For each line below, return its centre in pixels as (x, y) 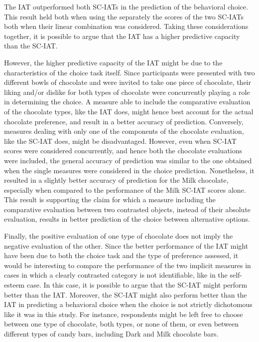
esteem (14, 285)
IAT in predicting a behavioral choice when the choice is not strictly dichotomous (128, 304)
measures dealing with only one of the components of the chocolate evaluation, (124, 131)
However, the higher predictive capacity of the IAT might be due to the (113, 62)
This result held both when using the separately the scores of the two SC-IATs (124, 16)
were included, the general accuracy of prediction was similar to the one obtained (128, 160)
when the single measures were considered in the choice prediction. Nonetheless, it (129, 170)
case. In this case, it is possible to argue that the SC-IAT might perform (137, 285)
